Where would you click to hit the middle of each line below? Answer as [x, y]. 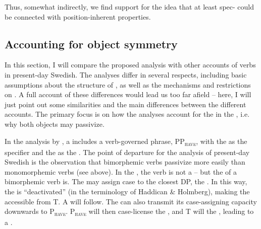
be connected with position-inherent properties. [78, 16]
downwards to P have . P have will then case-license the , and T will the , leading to [129, 212]
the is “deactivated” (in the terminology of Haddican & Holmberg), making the [127, 192]
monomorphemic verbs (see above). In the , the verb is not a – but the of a [121, 171]
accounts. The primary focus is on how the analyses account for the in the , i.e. [127, 114]
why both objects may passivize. [55, 124]
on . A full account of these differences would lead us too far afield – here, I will [128, 94]
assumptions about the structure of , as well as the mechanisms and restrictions [128, 84]
